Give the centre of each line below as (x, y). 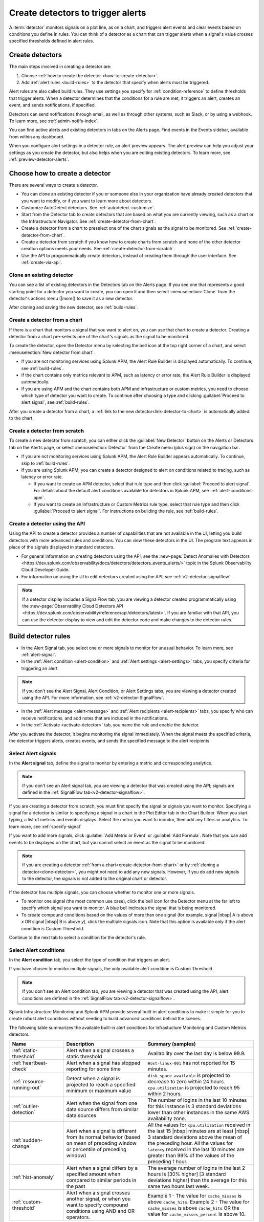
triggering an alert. (40, 668)
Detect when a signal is (93, 1078)
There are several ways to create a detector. (54, 185)
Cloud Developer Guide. (45, 570)
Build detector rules (40, 636)
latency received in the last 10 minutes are (196, 1149)
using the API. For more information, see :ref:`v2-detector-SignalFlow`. (93, 698)
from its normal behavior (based (103, 1137)
